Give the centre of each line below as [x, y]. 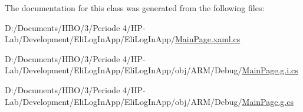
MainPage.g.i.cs [270, 70]
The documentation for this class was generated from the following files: [135, 8]
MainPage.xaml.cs [208, 39]
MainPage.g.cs [268, 101]
